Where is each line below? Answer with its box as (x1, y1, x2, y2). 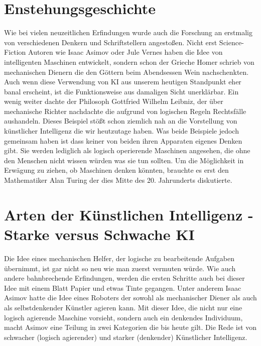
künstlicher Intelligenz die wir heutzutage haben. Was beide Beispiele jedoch (4, 126, 239, 136)
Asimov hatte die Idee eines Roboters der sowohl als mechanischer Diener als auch (4, 292, 257, 303)
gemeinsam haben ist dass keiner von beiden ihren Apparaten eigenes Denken (4, 135, 242, 146)
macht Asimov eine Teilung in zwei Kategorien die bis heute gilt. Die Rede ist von (4, 322, 257, 332)
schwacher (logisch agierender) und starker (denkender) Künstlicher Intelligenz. (4, 331, 247, 342)
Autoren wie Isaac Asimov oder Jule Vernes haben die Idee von (28, 47, 223, 57)
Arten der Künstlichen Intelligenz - (4, 204, 253, 224)
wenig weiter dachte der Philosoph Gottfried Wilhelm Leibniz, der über (4, 96, 223, 106)
